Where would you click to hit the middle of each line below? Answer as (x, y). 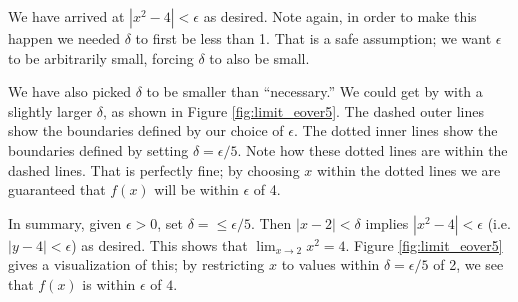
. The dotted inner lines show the (395, 130)
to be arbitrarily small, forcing (101, 57)
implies (387, 222)
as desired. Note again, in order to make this (340, 16)
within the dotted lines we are (408, 169)
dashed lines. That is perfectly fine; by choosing (154, 169)
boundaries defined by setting (98, 149)
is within (109, 283)
